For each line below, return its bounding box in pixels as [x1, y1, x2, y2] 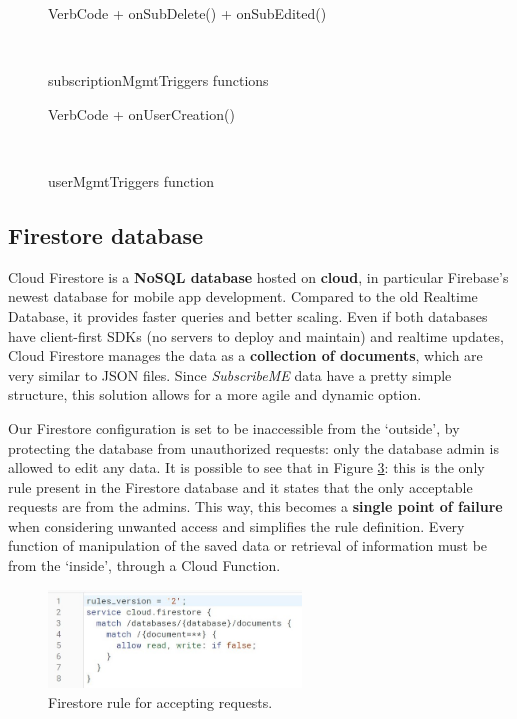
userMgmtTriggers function [48, 170, 214, 191]
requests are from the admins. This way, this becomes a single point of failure [8, 496, 503, 517]
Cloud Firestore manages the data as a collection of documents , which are [8, 345, 483, 366]
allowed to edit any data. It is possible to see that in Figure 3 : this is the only [8, 457, 485, 478]
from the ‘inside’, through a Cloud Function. [8, 555, 281, 576]
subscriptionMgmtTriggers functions [48, 70, 269, 91]
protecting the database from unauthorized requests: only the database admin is [8, 437, 499, 458]
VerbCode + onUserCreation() [48, 103, 235, 124]
